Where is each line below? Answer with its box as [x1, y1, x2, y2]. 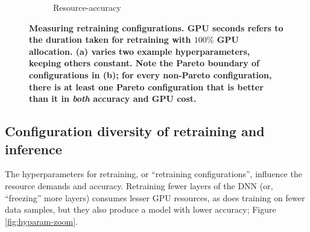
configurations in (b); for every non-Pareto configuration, [29, 68, 272, 81]
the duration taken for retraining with [29, 33, 191, 46]
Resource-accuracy [53, 1, 121, 13]
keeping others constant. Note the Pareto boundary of [29, 57, 259, 69]
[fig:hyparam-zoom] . [5, 215, 78, 227]
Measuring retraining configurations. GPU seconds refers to [29, 21, 283, 34]
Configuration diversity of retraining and [5, 122, 265, 140]
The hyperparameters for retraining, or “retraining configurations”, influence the [5, 168, 302, 180]
